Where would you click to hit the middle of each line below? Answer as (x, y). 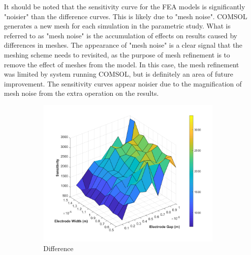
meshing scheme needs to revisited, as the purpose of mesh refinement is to (117, 54)
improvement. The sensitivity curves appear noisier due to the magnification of (123, 83)
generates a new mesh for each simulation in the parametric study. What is (117, 26)
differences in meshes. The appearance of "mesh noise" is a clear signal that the (123, 45)
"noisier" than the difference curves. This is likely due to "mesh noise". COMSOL (126, 16)
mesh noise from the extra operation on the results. (81, 93)
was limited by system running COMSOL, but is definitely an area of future (119, 74)
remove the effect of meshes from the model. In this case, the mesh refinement (122, 64)
